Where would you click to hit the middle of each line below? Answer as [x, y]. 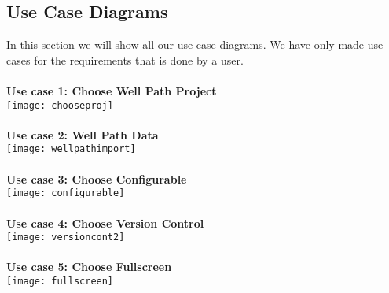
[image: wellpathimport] [71, 149]
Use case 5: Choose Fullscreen [89, 267]
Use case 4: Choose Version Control [105, 223]
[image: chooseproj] [60, 105]
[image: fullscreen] [60, 281]
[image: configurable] [66, 193]
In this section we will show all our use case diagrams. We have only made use [195, 45]
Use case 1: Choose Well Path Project [112, 90]
